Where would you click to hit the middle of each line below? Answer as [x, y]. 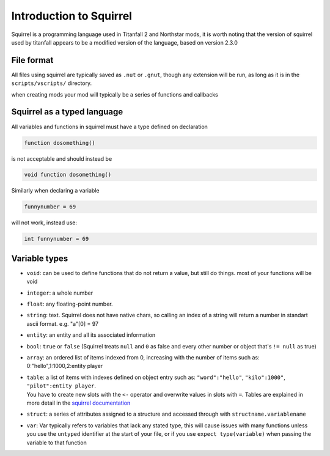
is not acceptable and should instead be [62, 158]
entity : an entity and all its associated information [91, 335]
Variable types [40, 258]
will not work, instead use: [44, 222]
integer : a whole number [60, 293]
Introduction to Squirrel [72, 16]
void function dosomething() [68, 175]
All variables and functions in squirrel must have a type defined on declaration [109, 127]
